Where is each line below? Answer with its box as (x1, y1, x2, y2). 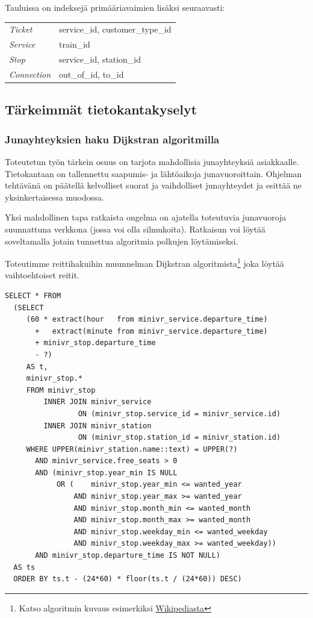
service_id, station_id (59, 53, 141, 66)
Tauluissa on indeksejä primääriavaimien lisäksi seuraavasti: (5, 1, 225, 13)
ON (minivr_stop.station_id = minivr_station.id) (78, 433, 281, 442)
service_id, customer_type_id (59, 23, 172, 36)
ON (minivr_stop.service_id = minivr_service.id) (78, 409, 281, 418)
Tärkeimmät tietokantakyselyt (5, 100, 197, 119)
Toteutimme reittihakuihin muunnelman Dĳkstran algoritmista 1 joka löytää (5, 255, 285, 269)
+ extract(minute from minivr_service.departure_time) (35, 326, 268, 336)
